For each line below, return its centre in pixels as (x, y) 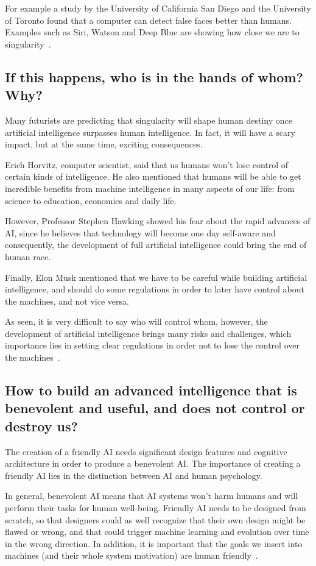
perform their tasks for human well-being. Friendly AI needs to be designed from (156, 508)
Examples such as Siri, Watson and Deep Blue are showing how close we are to (152, 32)
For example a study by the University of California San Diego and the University (158, 8)
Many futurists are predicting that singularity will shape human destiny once (149, 120)
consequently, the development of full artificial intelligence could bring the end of (156, 245)
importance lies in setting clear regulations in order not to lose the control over (152, 345)
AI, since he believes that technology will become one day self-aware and (140, 232)
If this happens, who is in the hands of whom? (154, 76)
